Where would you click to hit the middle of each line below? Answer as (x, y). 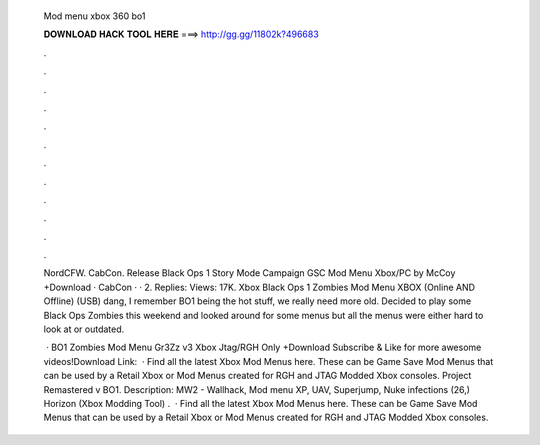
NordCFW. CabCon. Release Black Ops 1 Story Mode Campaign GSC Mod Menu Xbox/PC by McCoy (249, 273)
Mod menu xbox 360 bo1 (94, 16)
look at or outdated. (84, 329)
